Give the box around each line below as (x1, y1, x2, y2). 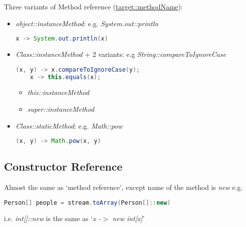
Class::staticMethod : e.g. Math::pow (15, 120, 123, 131)
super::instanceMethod (27, 104, 95, 114)
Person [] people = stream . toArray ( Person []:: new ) (4, 199, 171, 206)
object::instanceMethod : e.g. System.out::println (15, 18, 158, 28)
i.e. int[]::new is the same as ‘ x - (4, 213, 101, 223)
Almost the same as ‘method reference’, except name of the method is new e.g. (4, 182, 243, 192)
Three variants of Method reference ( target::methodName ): (4, 1, 183, 11)
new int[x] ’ (112, 213, 145, 223)
